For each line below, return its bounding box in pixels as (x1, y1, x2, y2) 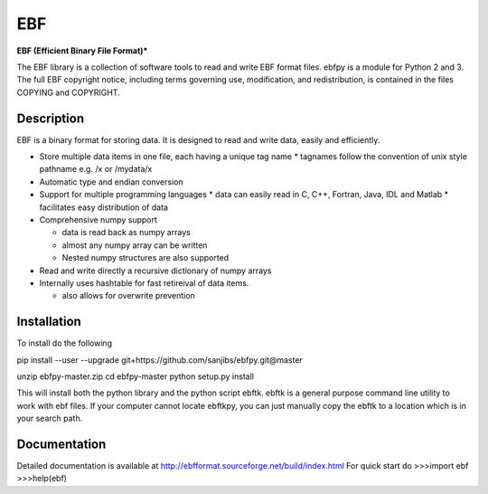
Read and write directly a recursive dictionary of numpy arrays (39, 265, 272, 276)
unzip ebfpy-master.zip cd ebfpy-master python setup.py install (16, 371, 255, 382)
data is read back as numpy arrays (61, 227, 192, 238)
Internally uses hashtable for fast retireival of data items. (39, 277, 249, 289)
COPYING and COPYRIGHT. (16, 87, 121, 98)
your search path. (16, 413, 83, 424)
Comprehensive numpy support (39, 214, 158, 225)
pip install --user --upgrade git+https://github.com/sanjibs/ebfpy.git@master (16, 354, 303, 366)
